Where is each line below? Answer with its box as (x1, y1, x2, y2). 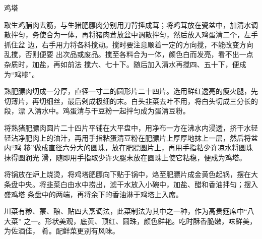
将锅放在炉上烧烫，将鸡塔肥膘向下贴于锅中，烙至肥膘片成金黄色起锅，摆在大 (4, 169, 258, 180)
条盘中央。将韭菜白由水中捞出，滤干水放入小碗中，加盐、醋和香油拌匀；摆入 (4, 178, 258, 189)
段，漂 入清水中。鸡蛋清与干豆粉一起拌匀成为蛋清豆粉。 (4, 105, 190, 116)
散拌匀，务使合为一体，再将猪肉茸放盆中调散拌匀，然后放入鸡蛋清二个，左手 (4, 29, 258, 40)
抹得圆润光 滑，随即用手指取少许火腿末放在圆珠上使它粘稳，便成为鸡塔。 (4, 152, 246, 162)
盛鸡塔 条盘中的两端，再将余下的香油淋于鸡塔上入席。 (4, 189, 183, 199)
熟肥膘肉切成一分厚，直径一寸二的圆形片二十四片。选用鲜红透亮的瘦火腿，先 (4, 86, 258, 96)
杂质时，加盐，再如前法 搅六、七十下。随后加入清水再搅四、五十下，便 (4, 58, 239, 69)
